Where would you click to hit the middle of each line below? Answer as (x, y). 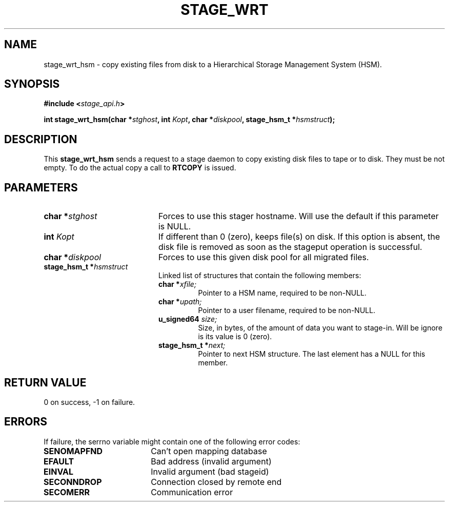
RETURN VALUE (45, 382)
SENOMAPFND (73, 451)
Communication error (192, 492)
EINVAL (58, 471)
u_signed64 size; (188, 319)
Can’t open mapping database (209, 451)
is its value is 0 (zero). (235, 337)
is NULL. (175, 227)
